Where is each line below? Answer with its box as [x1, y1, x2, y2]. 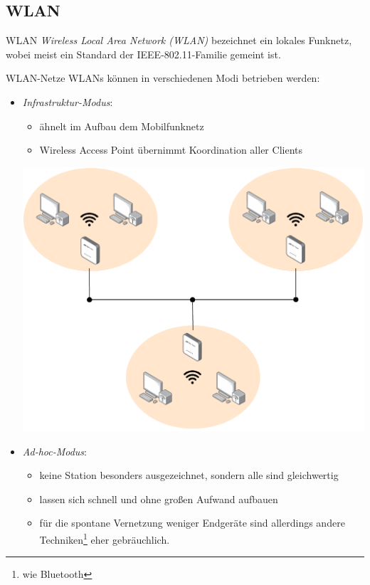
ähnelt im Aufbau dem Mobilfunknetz [39, 118, 204, 133]
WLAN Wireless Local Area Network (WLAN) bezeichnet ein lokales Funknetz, [6, 33, 352, 48]
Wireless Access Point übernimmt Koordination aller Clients [39, 142, 302, 157]
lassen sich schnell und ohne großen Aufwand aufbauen [39, 491, 278, 506]
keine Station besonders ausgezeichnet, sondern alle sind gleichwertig [39, 468, 339, 483]
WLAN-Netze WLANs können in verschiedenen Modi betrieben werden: [6, 70, 320, 85]
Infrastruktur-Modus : [22, 94, 113, 109]
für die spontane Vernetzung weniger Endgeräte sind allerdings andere [39, 515, 345, 530]
